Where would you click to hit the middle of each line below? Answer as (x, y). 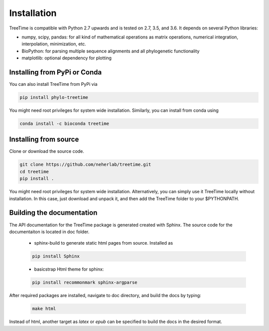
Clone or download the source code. (47, 151)
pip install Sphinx (56, 256)
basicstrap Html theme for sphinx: (69, 269)
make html (44, 309)
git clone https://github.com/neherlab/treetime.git (85, 165)
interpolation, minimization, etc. (54, 44)
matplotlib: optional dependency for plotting (67, 58)
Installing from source (44, 140)
